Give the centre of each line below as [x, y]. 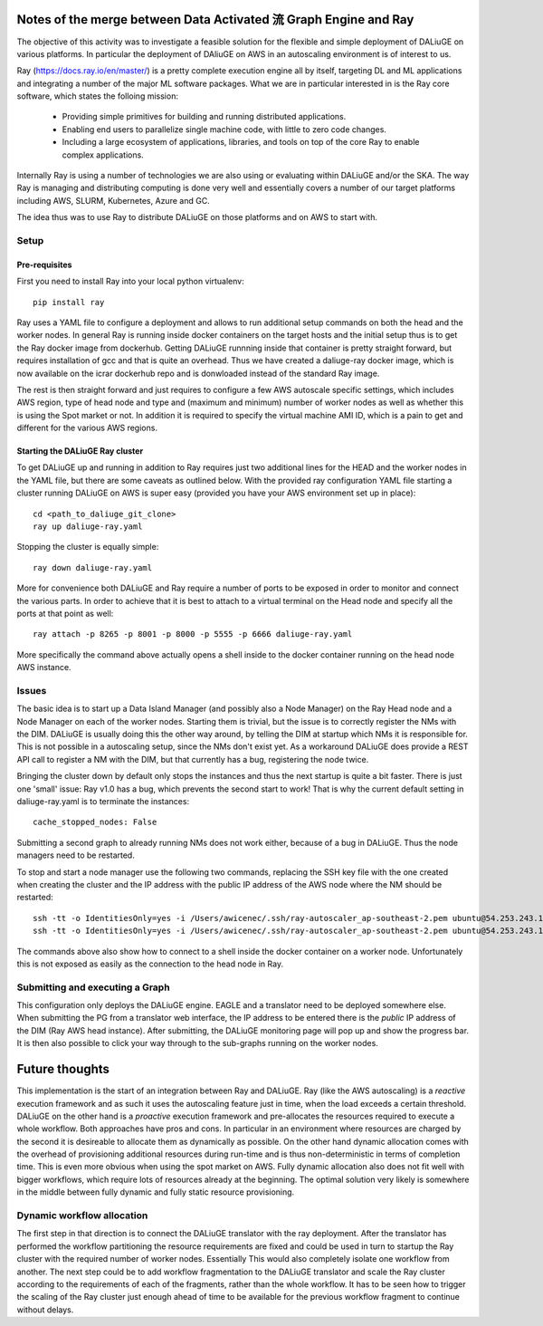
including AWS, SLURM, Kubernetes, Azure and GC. [113, 200]
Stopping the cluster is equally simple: [88, 547]
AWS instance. [44, 668]
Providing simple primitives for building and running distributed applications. [204, 117]
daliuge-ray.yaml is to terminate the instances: [103, 802]
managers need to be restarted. [76, 855]
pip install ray [69, 302]
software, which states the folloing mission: [97, 96]
